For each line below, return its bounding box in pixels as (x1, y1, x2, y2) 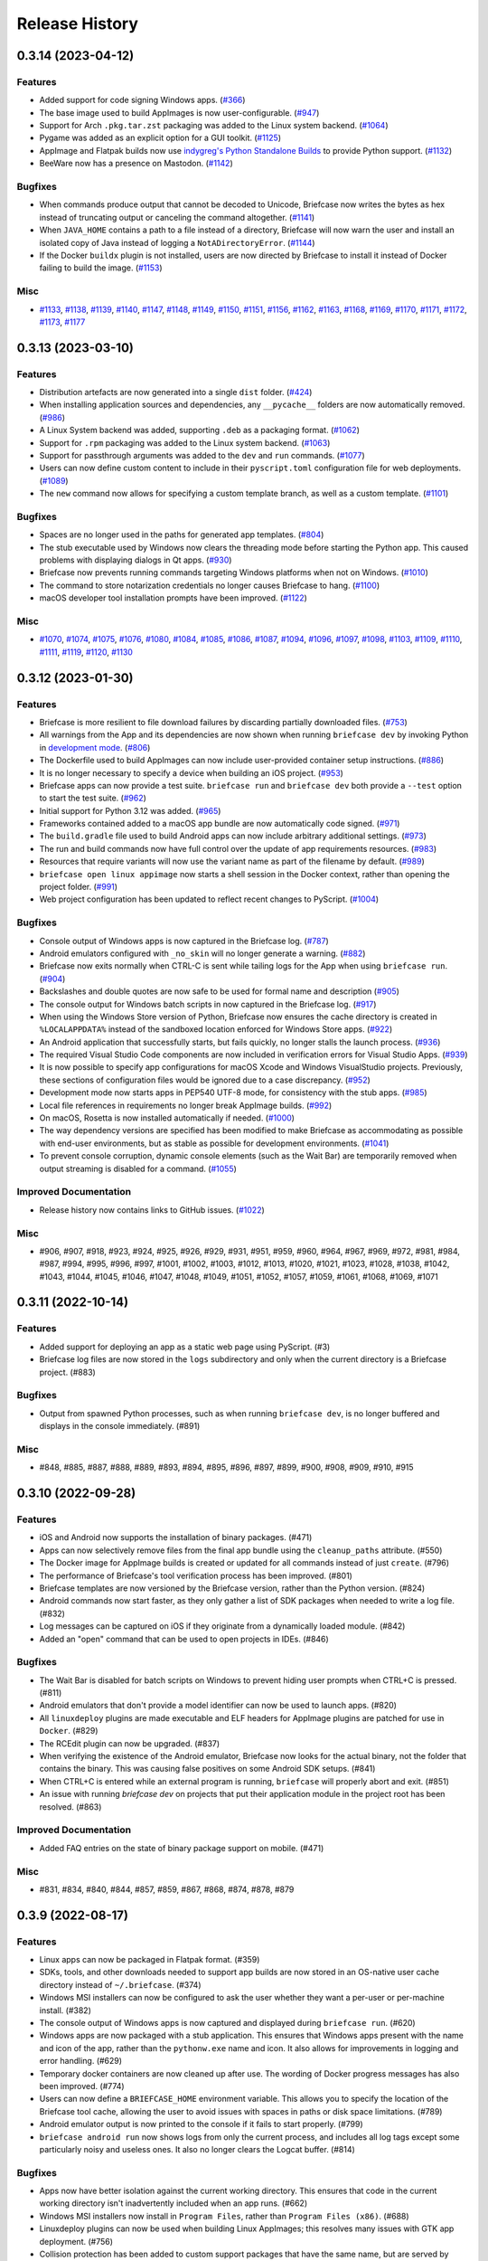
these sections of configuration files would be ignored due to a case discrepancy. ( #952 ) (39, 1074, 371, 1085)
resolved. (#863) (39, 1801, 102, 1812)
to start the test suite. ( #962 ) (39, 792, 146, 804)
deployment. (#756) (39, 2236, 113, 2247)
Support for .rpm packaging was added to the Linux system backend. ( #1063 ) (39, 437, 331, 448)
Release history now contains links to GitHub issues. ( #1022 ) (39, 1204, 266, 1216)
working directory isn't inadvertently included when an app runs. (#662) (39, 2198, 308, 2209)
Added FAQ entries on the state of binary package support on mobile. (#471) (39, 1842, 324, 1853)
